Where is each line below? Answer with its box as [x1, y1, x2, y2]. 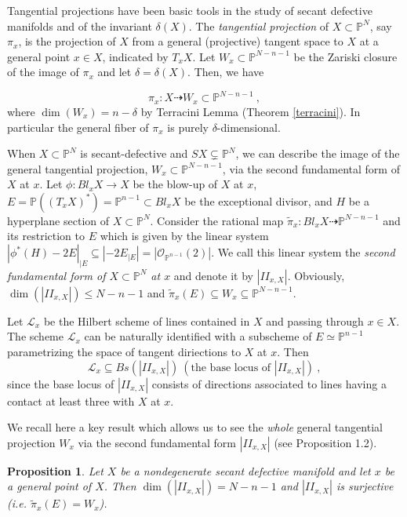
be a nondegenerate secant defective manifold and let [120, 462, 371, 479]
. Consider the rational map [150, 212, 284, 228]
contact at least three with [7, 392, 135, 409]
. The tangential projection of [188, 17, 329, 34]
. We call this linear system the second [211, 244, 395, 260]
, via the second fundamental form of [222, 160, 400, 177]
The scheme [7, 328, 64, 344]
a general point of [7, 478, 92, 494]
